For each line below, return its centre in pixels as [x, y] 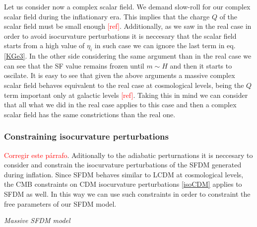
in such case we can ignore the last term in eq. [165, 45]
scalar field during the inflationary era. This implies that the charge [107, 16]
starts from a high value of [44, 45]
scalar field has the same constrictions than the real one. [90, 114]
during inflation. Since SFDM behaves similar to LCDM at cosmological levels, [124, 174]
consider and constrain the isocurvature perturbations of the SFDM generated [123, 165]
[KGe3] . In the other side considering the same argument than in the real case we [128, 56]
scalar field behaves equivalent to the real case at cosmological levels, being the [124, 85]
